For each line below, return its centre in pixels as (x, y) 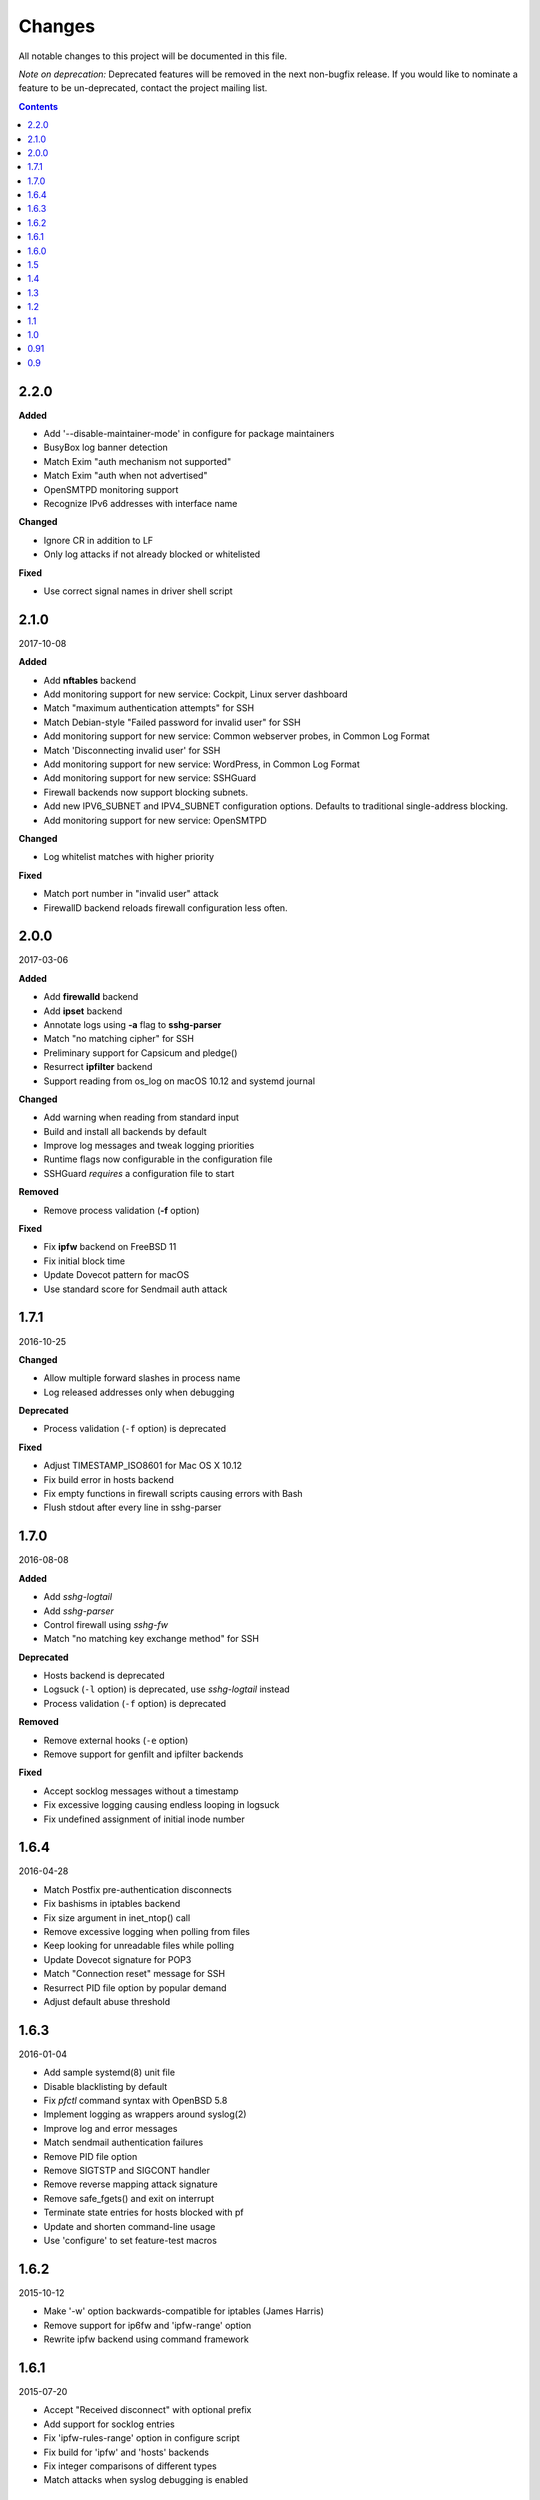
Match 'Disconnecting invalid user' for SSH (132, 750)
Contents (38, 106)
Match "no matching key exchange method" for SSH (151, 1639)
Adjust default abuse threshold (107, 2001)
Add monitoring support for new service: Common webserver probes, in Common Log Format (236, 736)
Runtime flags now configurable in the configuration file (158, 1159)
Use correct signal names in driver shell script (138, 591)
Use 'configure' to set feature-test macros (130, 2240)
